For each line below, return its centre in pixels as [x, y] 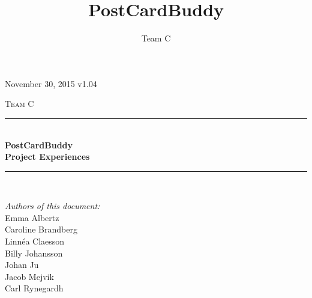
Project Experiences [47, 157]
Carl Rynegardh [34, 288]
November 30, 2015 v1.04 [51, 83]
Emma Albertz [32, 217]
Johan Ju [22, 265]
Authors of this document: [52, 206]
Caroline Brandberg [41, 229]
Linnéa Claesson [35, 241]
